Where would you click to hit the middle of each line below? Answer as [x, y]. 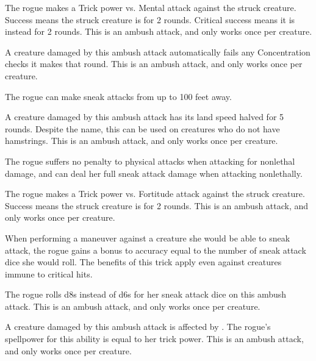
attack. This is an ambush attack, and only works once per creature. [133, 306]
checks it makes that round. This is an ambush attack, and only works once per [154, 64]
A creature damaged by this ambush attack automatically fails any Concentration [158, 52]
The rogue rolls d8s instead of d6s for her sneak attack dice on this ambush [146, 294]
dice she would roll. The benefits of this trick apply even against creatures [143, 262]
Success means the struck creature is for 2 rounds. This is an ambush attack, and [157, 205]
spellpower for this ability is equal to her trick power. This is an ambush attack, [154, 339]
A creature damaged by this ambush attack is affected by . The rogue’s [138, 327]
